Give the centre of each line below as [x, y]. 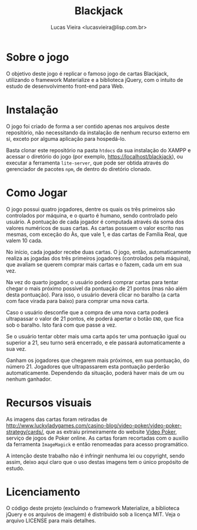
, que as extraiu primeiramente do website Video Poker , [110, 432]
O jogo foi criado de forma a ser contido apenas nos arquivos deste [88, 126]
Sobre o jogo [38, 57]
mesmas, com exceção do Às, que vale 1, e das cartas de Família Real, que [97, 234]
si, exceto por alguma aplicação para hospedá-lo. [66, 139]
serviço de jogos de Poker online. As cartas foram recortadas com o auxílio [97, 438]
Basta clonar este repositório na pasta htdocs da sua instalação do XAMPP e [98, 150]
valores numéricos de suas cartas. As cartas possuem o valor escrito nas [95, 228]
